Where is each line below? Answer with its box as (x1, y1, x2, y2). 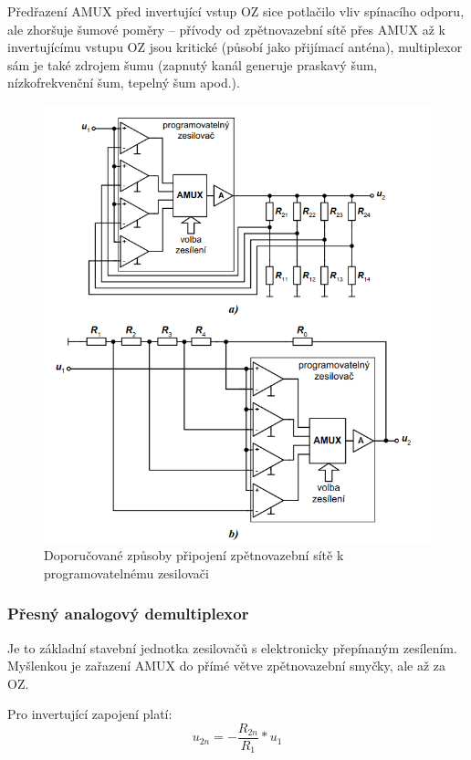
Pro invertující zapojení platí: (7, 704, 173, 724)
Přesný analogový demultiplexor (7, 602, 249, 625)
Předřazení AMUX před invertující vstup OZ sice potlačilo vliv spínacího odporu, (7, 2, 465, 20)
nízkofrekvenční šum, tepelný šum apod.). (7, 73, 240, 92)
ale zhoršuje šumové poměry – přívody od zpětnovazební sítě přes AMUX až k (7, 19, 445, 38)
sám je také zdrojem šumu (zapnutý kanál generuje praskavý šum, (7, 55, 378, 74)
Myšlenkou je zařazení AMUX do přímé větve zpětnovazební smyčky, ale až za (7, 656, 446, 675)
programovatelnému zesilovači (44, 563, 209, 582)
